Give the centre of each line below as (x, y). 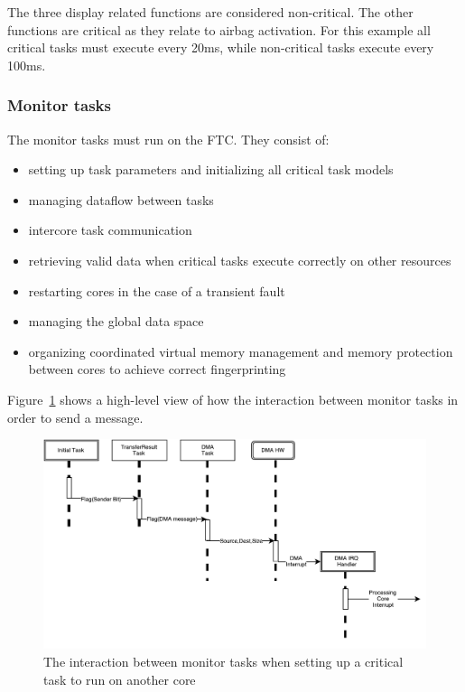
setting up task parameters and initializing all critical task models (211, 169)
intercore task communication (110, 230)
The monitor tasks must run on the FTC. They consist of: (168, 139)
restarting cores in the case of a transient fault (157, 290)
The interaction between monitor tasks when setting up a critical (223, 661)
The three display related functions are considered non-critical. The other (210, 12)
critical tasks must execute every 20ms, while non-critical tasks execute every (221, 47)
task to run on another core (120, 679)
